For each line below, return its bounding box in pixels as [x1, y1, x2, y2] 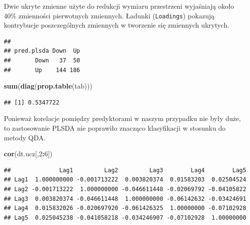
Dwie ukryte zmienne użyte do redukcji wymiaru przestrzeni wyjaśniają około [4, 1, 234, 11]
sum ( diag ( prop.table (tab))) [4, 81, 92, 91]
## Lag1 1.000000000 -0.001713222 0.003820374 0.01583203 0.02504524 [4, 176, 247, 183]
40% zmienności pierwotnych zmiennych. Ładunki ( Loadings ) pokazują [4, 10, 215, 20]
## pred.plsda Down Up [4, 47, 80, 55]
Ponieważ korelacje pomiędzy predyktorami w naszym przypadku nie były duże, [4, 113, 241, 123]
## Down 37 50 [4, 57, 80, 64]
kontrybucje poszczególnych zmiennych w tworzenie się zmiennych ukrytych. [4, 20, 230, 30]
